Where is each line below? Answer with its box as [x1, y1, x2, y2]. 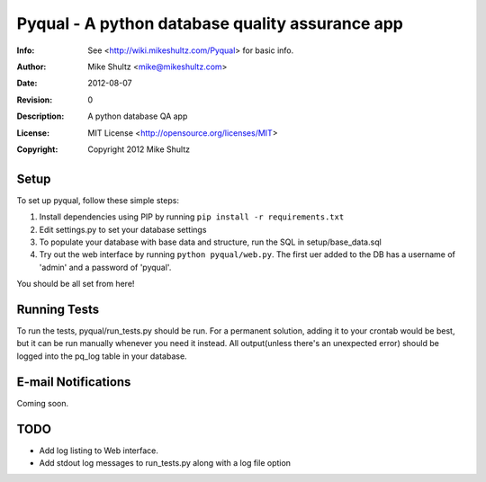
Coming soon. [16, 397, 69, 408]
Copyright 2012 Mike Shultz [87, 144, 191, 155]
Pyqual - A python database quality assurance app [16, 13, 404, 33]
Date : [16, 77, 38, 89]
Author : [16, 61, 47, 72]
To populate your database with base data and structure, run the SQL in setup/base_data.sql [39, 237, 382, 247]
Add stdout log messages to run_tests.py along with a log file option [39, 458, 292, 469]
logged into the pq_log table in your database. [16, 351, 188, 361]
